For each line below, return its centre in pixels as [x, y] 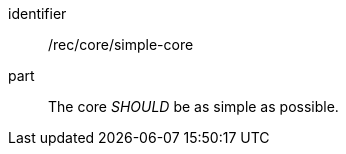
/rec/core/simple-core [121, 44]
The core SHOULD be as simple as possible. [193, 106]
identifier [37, 13]
